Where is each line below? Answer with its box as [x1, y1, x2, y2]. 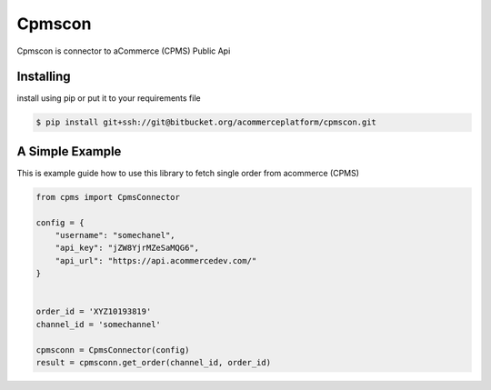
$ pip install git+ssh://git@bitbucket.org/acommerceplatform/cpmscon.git [35, 117, 377, 127]
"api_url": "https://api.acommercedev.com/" [55, 255, 257, 265]
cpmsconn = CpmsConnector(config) [35, 345, 190, 355]
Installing [16, 69, 72, 85]
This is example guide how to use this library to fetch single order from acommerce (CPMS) [16, 167, 359, 178]
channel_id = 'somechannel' [35, 319, 161, 329]
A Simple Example [16, 144, 122, 159]
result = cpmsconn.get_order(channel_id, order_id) [35, 357, 272, 367]
